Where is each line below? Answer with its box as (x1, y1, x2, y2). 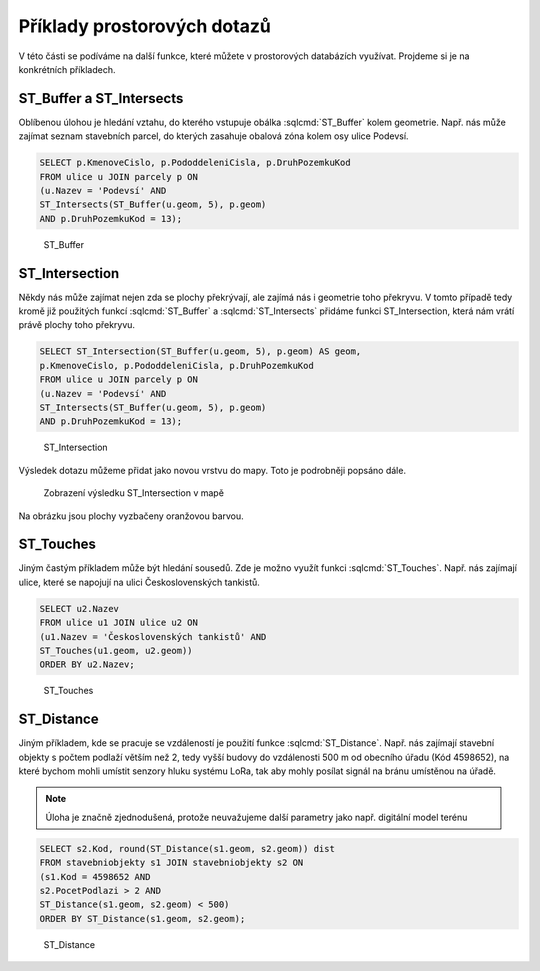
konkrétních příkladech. (18, 63, 116, 75)
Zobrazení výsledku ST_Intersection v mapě (43, 487, 225, 499)
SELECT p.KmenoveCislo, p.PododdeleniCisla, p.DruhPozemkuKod (39, 157, 351, 169)
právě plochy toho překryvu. (18, 319, 135, 331)
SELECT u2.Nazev (39, 603, 120, 614)
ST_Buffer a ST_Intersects (18, 90, 184, 107)
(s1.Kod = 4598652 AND (39, 871, 151, 882)
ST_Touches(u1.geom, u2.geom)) (39, 645, 194, 656)
